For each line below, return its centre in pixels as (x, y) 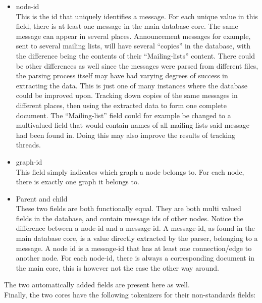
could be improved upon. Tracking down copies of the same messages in (127, 95)
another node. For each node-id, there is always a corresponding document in (135, 258)
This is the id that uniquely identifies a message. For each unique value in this (137, 16)
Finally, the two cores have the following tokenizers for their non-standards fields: (130, 295)
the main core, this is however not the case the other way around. (117, 267)
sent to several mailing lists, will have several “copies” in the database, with (133, 46)
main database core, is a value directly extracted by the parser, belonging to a (137, 238)
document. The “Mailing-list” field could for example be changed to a (123, 115)
